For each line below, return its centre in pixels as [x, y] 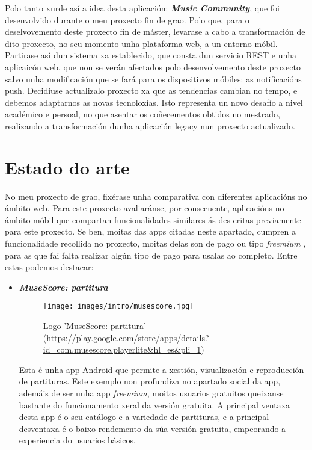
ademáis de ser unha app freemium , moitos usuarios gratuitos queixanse [151, 393]
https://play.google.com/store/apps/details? [128, 337]
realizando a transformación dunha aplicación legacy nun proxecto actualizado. [150, 125]
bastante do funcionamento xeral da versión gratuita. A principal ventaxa [154, 405]
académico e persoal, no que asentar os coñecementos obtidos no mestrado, [142, 114]
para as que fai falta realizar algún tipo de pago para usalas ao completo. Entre [151, 255]
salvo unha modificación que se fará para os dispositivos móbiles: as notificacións [153, 79]
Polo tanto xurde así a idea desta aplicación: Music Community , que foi [142, 8]
